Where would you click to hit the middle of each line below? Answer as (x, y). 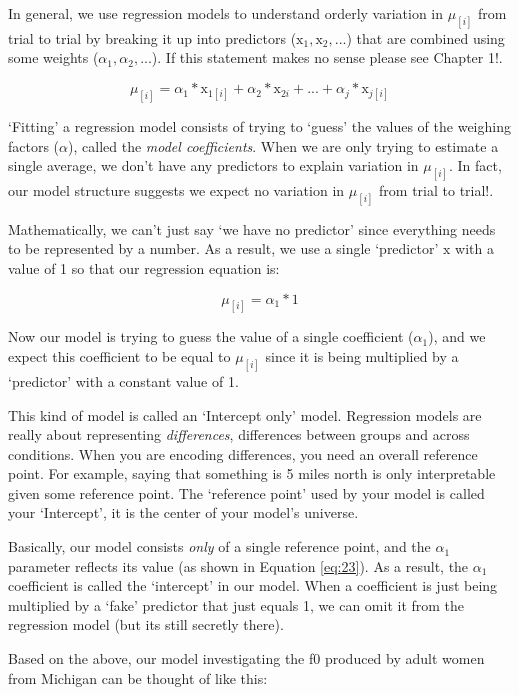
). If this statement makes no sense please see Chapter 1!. (327, 57)
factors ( (34, 145)
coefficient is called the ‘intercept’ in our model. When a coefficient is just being (253, 585)
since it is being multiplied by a (362, 356)
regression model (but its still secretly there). (146, 624)
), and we (457, 336)
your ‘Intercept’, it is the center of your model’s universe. (183, 512)
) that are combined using (425, 37)
